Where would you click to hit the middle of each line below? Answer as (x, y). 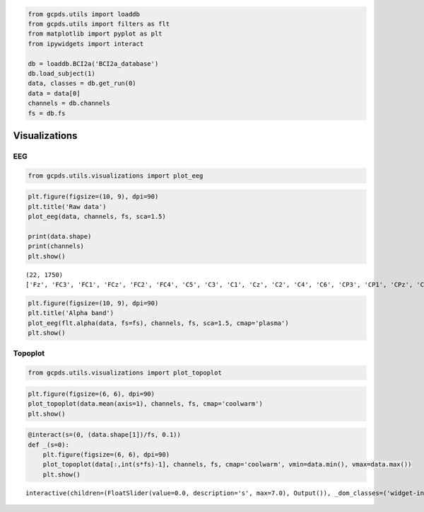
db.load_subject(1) (61, 73)
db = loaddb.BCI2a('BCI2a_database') (93, 63)
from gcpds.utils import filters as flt (99, 24)
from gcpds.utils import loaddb (84, 14)
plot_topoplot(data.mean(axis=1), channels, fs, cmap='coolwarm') (145, 404)
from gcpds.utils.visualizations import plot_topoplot (125, 373)
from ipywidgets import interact (86, 44)
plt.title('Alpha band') (71, 313)
